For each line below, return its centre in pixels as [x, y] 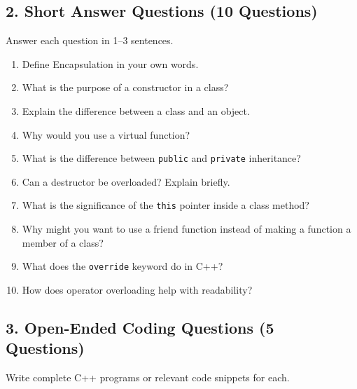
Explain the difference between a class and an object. [136, 110]
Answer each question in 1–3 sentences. [90, 40]
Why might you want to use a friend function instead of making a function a [187, 229]
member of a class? [63, 242]
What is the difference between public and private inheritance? [161, 158]
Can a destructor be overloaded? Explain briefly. [126, 181]
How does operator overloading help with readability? [137, 289]
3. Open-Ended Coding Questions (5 [140, 327]
